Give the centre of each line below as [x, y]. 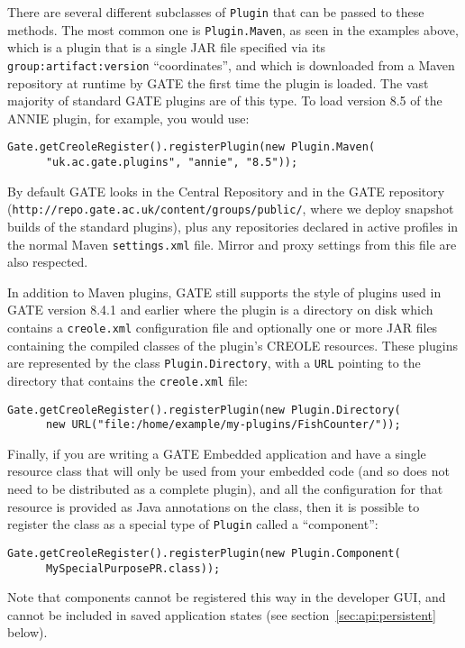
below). [27, 632]
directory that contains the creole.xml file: [128, 380]
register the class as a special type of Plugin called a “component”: [193, 524]
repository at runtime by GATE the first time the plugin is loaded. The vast [218, 82]
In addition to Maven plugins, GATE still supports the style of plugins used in [224, 292]
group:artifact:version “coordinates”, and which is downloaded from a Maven [231, 64]
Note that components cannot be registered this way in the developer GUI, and [227, 597]
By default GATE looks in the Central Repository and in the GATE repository [226, 191]
